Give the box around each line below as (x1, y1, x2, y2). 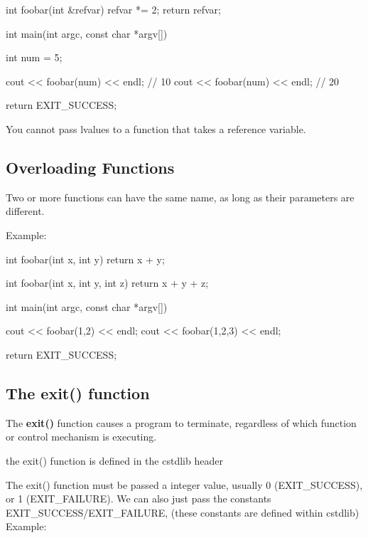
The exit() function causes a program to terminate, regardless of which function (6, 415, 357, 430)
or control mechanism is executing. (6, 429, 157, 444)
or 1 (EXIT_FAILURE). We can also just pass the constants (6, 491, 271, 506)
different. (6, 204, 45, 218)
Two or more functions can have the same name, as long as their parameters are (6, 189, 355, 204)
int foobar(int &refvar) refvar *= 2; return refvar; (6, 2, 221, 16)
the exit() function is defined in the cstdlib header (6, 453, 223, 468)
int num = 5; (6, 50, 63, 65)
